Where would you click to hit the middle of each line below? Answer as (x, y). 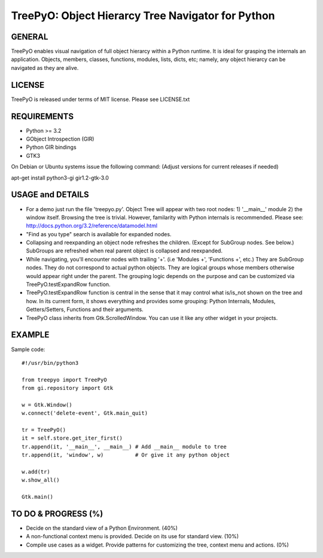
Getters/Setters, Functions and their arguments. (85, 310)
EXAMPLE (30, 335)
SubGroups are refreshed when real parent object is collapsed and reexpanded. (124, 251)
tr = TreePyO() (44, 430)
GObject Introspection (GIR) (60, 139)
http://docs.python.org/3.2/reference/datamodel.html (92, 226)
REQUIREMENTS (42, 116)
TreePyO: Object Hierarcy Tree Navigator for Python (143, 16)
